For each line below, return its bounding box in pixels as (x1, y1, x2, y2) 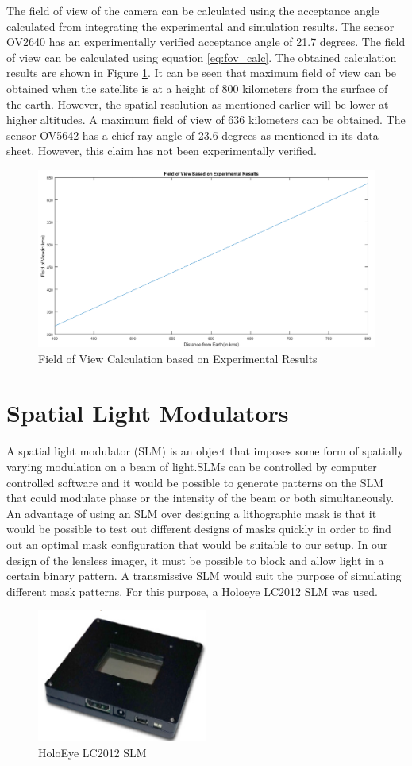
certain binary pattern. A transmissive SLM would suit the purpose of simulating (6, 567, 402, 584)
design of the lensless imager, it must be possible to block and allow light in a (6, 551, 384, 568)
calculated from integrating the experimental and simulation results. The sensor (6, 17, 395, 34)
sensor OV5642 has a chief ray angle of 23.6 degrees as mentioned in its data (6, 126, 379, 143)
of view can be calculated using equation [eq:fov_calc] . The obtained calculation (6, 48, 397, 65)
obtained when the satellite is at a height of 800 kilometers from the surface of (6, 79, 388, 96)
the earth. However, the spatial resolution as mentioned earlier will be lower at (6, 95, 389, 112)
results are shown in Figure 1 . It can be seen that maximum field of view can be (6, 64, 396, 81)
